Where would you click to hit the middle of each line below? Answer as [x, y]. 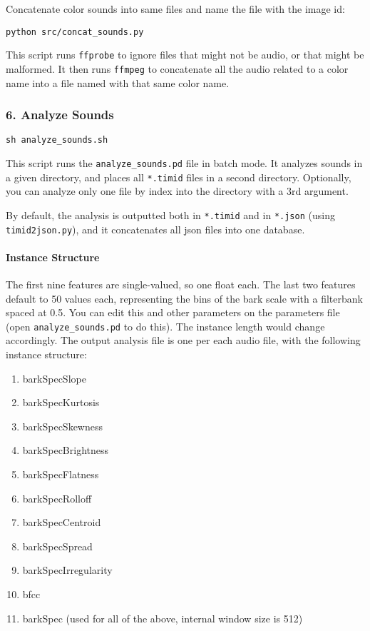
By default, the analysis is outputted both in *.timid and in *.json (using [170, 214]
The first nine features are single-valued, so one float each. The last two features [181, 284]
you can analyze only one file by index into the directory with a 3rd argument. [177, 191]
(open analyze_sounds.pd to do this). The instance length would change [165, 326]
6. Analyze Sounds [60, 115]
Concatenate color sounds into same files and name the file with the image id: [175, 9]
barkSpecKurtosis [61, 402]
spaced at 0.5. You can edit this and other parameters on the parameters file [173, 312]
